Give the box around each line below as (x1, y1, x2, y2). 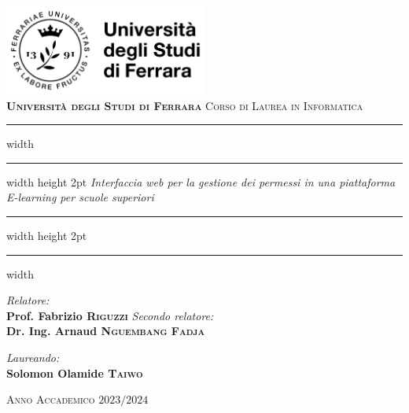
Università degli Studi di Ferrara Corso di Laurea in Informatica (6, 97, 363, 113)
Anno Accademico (6, 391, 95, 407)
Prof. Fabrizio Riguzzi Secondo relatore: (6, 307, 214, 323)
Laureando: (6, 348, 60, 365)
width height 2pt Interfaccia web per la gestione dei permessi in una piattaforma (6, 173, 396, 190)
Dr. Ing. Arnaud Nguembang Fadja (6, 323, 205, 339)
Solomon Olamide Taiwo (6, 364, 143, 381)
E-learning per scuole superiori (6, 189, 154, 205)
